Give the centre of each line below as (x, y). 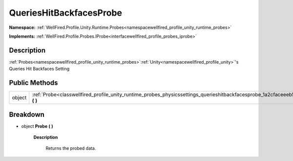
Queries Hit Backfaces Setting (39, 69)
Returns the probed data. (71, 148)
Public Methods (33, 83)
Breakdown (27, 114)
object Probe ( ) (37, 126)
